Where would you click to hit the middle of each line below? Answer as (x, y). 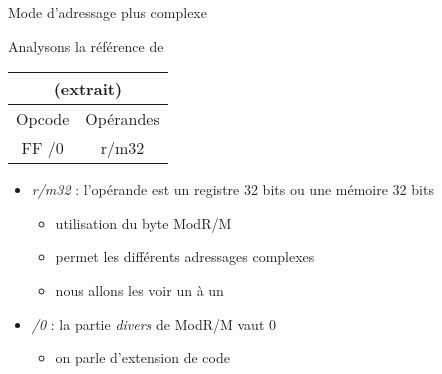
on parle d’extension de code (142, 357)
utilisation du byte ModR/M (143, 222)
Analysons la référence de (86, 45)
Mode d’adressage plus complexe (107, 12)
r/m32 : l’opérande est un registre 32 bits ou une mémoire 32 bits (232, 189)
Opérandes (122, 119)
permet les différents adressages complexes (185, 256)
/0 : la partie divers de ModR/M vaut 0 (153, 323)
